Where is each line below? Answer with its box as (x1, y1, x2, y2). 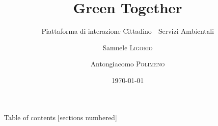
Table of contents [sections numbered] (4, 112, 117, 122)
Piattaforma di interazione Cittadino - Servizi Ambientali (41, 26, 214, 36)
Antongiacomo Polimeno (90, 59, 165, 69)
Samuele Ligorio (103, 42, 153, 52)
